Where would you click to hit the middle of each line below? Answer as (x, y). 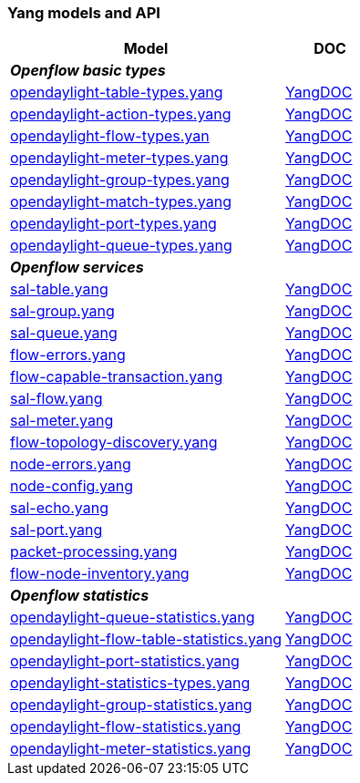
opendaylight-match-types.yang (121, 202)
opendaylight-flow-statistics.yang (126, 727)
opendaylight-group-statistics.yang (131, 705)
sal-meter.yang (62, 421)
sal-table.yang (59, 289)
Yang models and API (84, 13)
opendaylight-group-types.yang (120, 180)
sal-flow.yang (57, 399)
